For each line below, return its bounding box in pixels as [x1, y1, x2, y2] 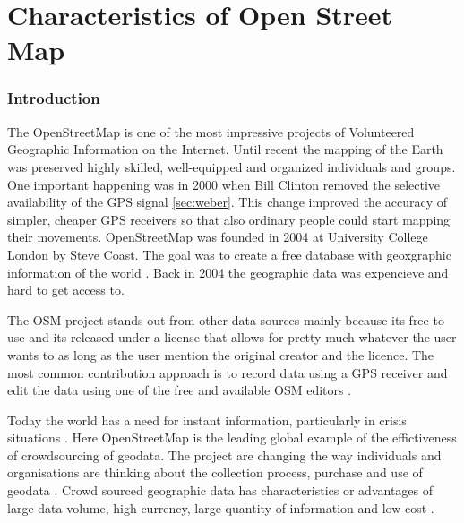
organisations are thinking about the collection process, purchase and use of [7, 463, 423, 482]
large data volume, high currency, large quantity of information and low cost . [7, 498, 434, 517]
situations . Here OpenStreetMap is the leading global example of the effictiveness [7, 428, 457, 447]
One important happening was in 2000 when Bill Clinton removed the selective [7, 175, 441, 193]
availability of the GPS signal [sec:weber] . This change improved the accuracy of [7, 193, 448, 211]
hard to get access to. [7, 280, 125, 299]
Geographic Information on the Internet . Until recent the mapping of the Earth [7, 140, 443, 159]
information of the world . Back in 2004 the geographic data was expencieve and [7, 262, 449, 281]
